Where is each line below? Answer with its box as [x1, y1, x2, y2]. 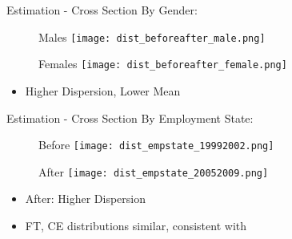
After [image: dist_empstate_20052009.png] [38, 163, 269, 180]
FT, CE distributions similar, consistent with [25, 217, 247, 233]
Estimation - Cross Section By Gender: [6, 2, 198, 18]
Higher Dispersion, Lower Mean [25, 82, 181, 99]
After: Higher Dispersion [25, 190, 146, 207]
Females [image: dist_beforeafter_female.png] [38, 55, 287, 72]
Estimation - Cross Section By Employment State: [6, 109, 254, 126]
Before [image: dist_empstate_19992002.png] [38, 136, 274, 153]
